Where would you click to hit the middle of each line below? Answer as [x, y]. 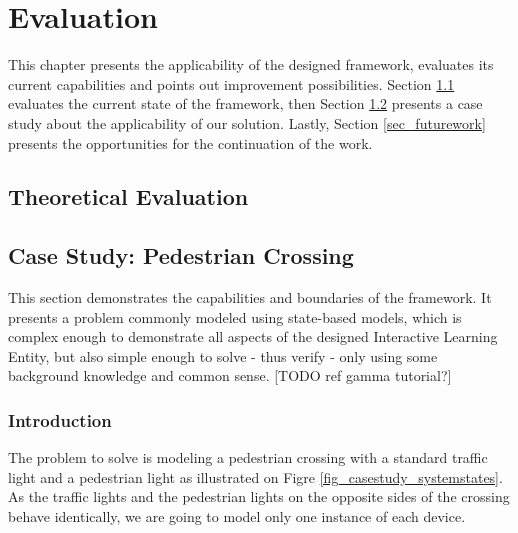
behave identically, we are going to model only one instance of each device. [237, 516]
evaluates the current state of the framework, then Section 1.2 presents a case [245, 103]
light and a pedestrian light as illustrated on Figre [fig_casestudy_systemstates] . [255, 476]
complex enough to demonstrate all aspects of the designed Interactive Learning [253, 336]
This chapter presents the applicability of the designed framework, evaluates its [251, 64]
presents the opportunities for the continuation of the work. [190, 142]
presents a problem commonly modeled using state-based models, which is [235, 316]
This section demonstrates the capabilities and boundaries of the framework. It [250, 297]
